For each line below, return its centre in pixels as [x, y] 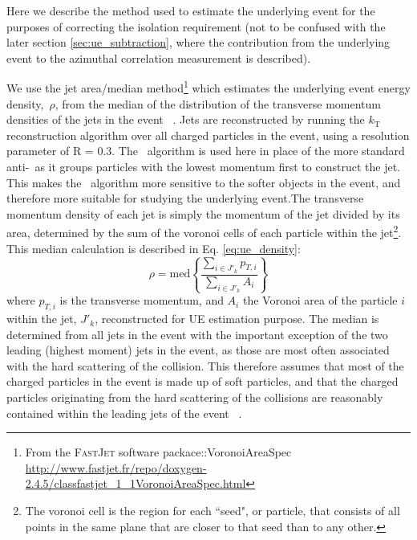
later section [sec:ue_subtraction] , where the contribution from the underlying [198, 42]
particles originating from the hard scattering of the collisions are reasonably [195, 397]
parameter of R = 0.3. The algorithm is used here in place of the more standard [206, 151]
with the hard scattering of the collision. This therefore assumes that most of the [205, 365]
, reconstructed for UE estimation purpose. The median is [237, 319]
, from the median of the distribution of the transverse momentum [218, 103]
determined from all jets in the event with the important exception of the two [197, 334]
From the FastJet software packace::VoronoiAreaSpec [158, 452]
